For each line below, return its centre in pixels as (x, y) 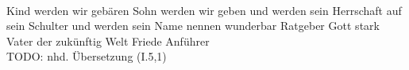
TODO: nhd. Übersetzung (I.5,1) (87, 56)
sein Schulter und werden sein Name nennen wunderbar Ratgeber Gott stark (193, 26)
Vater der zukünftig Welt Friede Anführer (108, 41)
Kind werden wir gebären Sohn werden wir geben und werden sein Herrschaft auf (204, 10)
